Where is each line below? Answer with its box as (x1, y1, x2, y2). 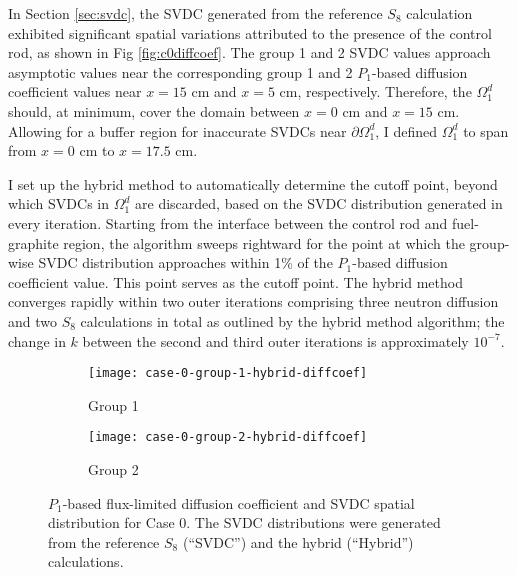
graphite (8, 232, 59, 253)
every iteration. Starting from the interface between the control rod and (8, 212, 448, 233)
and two (8, 310, 57, 331)
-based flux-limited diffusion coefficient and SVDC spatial (62, 492, 415, 513)
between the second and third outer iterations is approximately (82, 330, 469, 351)
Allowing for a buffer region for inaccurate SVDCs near (8, 120, 347, 141)
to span (463, 120, 509, 141)
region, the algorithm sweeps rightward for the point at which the (63, 232, 465, 253)
